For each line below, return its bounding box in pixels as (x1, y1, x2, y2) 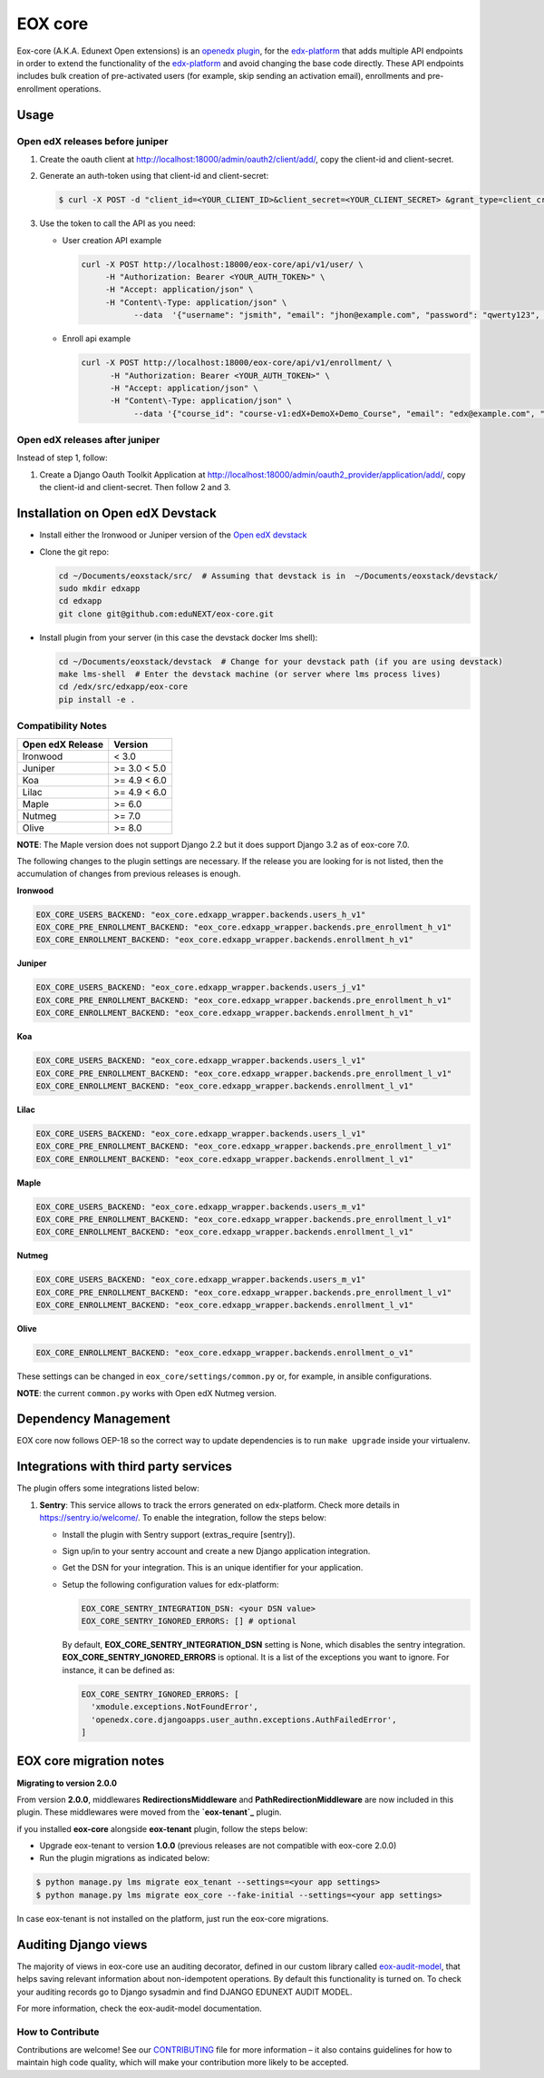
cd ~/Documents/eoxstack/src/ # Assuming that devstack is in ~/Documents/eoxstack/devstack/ (58, 570, 499, 581)
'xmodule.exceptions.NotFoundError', (91, 1702, 258, 1712)
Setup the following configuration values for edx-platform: (62, 1579, 279, 1590)
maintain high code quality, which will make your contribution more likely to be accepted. (16, 2057, 349, 2068)
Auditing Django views (16, 1936, 148, 1952)
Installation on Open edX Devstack (16, 506, 217, 521)
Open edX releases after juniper (16, 434, 160, 447)
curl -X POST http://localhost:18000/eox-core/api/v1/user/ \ (81, 259, 364, 270)
